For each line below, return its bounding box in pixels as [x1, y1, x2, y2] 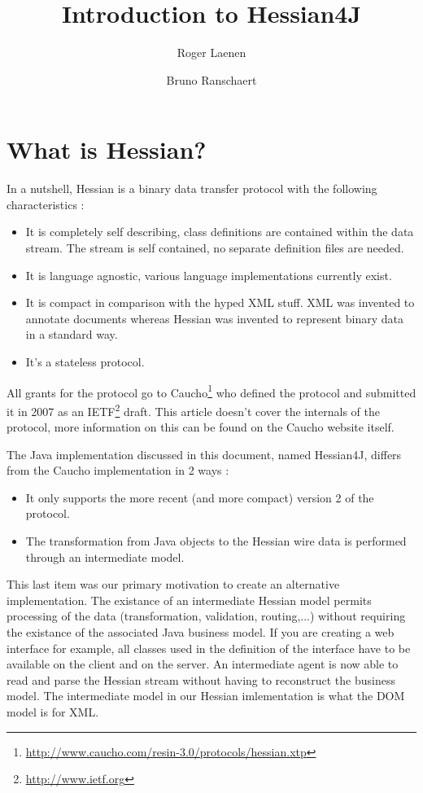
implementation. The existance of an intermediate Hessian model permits [7, 591, 372, 608]
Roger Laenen [177, 44, 246, 61]
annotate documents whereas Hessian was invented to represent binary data [25, 309, 403, 326]
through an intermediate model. [25, 548, 185, 565]
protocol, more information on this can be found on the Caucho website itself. [7, 418, 395, 436]
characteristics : [7, 195, 85, 212]
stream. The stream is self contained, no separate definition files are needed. [25, 239, 404, 256]
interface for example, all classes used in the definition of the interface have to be [7, 639, 411, 656]
